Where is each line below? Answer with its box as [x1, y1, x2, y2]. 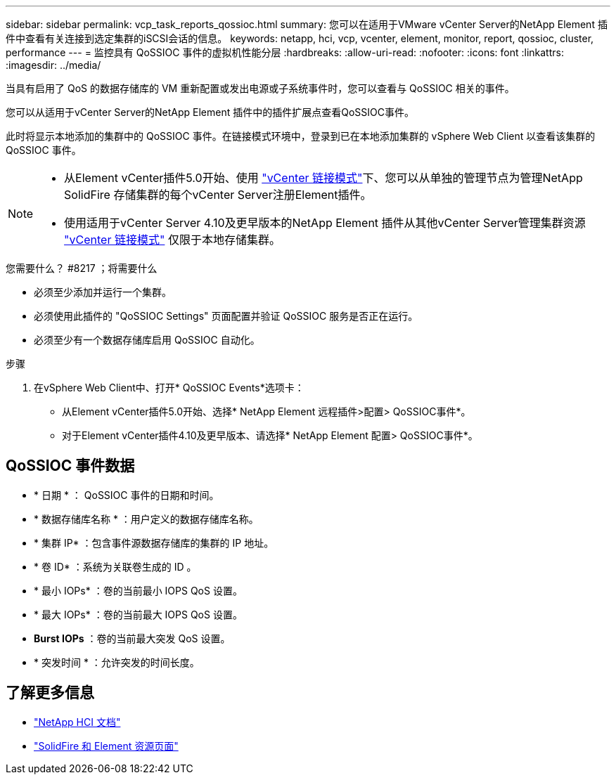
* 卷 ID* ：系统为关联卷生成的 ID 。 [34, 560, 197, 573]
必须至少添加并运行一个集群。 [34, 286, 172, 298]
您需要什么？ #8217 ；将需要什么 [6, 262, 158, 274]
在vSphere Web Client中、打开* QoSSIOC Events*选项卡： [34, 382, 304, 394]
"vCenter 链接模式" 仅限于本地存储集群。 [64, 233, 281, 247]
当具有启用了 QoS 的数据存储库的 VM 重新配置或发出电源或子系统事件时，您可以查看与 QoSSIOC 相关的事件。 [6, 82, 515, 94]
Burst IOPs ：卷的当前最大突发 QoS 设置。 [34, 632, 231, 644]
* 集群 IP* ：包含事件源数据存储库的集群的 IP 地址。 [34, 536, 274, 549]
